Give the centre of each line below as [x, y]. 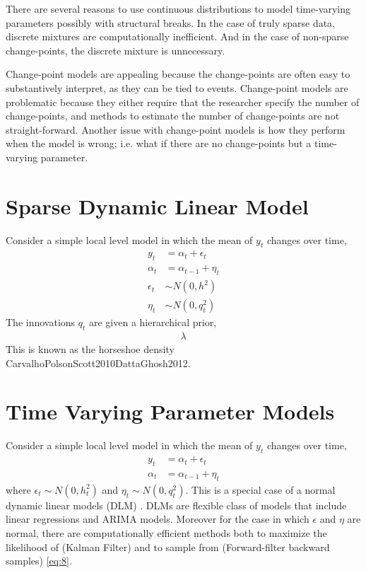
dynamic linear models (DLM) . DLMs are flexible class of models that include [176, 505]
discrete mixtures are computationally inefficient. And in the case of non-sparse [177, 36]
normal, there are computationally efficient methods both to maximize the [166, 532]
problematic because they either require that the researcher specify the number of [183, 102]
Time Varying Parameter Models [170, 411]
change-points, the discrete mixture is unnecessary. [116, 50]
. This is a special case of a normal [260, 489]
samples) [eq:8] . [39, 561]
